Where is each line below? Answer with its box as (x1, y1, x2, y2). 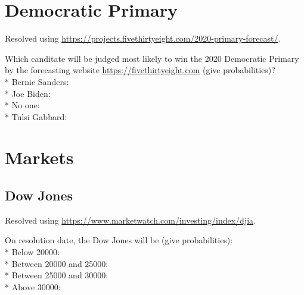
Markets (5, 145, 74, 170)
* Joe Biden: (5, 87, 51, 99)
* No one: (5, 99, 40, 111)
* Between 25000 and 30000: (5, 269, 108, 281)
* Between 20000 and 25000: (5, 257, 108, 269)
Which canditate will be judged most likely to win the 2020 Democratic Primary (5, 52, 299, 64)
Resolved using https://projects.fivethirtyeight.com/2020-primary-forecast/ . (5, 32, 281, 45)
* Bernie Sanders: (5, 75, 69, 87)
